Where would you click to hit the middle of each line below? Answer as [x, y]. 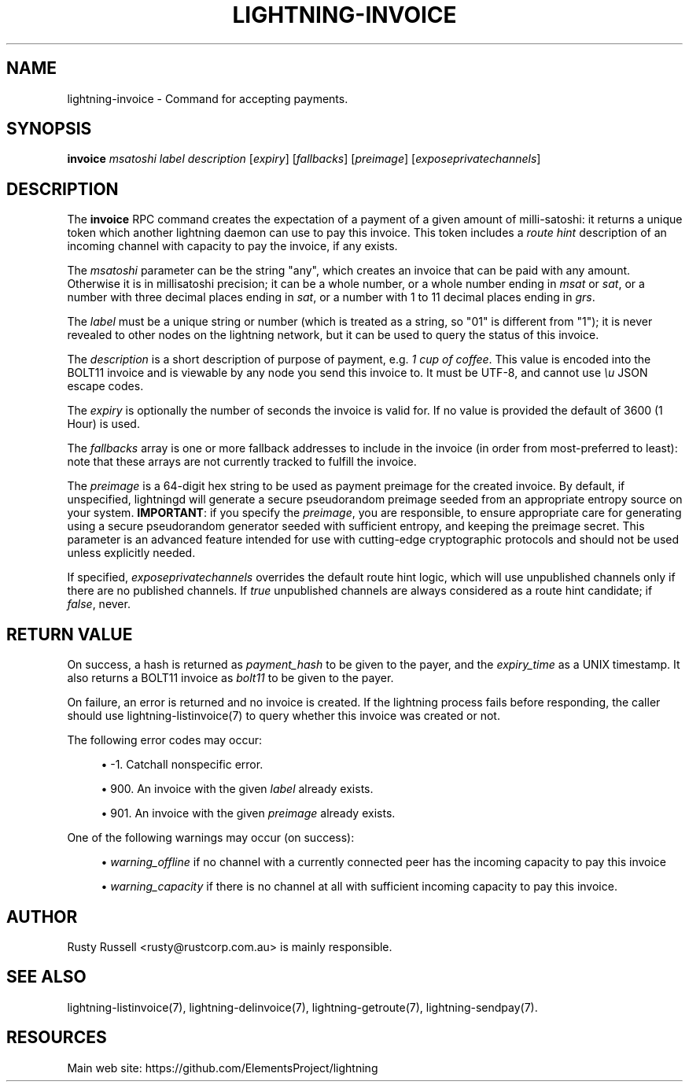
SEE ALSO [46, 977]
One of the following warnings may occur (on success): [211, 838]
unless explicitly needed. [131, 553]
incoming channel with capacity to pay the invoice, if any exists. [232, 246]
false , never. [99, 604]
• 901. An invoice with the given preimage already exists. [248, 813]
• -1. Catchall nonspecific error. [182, 765]
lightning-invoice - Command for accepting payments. [208, 98]
